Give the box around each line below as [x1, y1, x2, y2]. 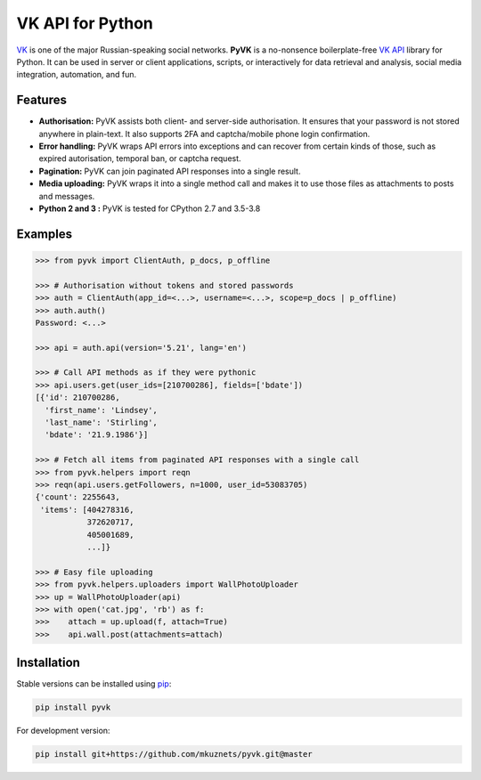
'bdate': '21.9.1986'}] [45, 430, 149, 440]
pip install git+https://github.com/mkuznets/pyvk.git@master [35, 749, 313, 760]
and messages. [38, 191, 95, 201]
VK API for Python [16, 13, 153, 33]
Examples [16, 226, 73, 241]
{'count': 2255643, [35, 492, 120, 502]
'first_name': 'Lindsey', [45, 405, 158, 415]
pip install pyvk [35, 703, 111, 712]
